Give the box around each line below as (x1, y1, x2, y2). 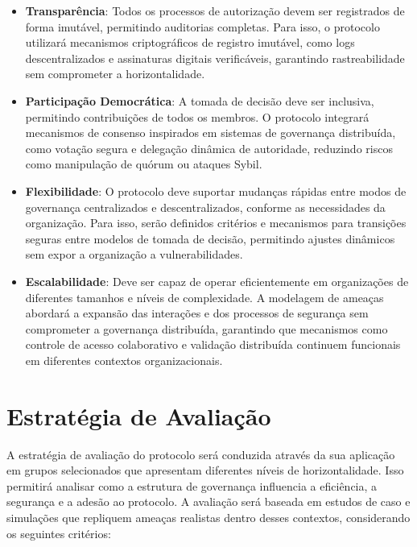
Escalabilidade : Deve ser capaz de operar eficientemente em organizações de (25, 272, 409, 289)
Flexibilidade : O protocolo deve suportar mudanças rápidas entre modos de (25, 182, 407, 199)
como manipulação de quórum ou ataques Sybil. (25, 155, 262, 172)
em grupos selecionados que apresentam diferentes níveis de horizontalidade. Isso (6, 462, 404, 479)
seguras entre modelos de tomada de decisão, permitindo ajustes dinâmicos (25, 230, 395, 247)
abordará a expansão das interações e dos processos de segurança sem (25, 305, 369, 321)
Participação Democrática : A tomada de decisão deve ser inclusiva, (25, 92, 374, 109)
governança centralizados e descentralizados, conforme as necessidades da (25, 198, 386, 215)
